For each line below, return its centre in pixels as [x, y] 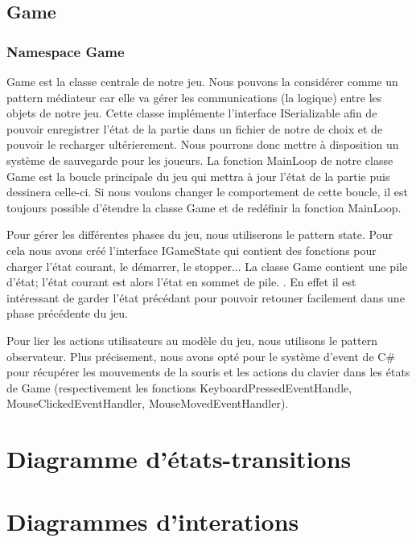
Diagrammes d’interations [153, 521]
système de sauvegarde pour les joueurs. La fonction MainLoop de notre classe [200, 160]
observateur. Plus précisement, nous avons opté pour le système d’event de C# [201, 356]
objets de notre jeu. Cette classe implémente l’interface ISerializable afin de [192, 113]
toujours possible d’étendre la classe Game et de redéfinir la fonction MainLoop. [204, 207]
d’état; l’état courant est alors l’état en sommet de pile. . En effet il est [181, 282]
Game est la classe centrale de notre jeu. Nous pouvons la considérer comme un [202, 81]
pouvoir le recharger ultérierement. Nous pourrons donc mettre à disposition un [203, 144]
